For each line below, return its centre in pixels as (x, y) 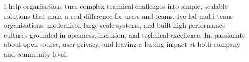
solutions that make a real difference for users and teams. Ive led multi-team (118, 15)
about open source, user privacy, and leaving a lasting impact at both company (122, 44)
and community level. (36, 53)
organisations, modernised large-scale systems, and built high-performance (115, 25)
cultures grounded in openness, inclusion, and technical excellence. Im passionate (125, 34)
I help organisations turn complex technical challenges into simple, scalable (116, 6)
